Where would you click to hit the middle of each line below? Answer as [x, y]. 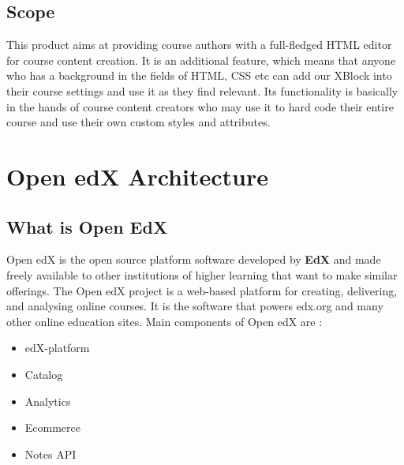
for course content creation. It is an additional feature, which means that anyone [201, 60]
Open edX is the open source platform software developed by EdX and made [194, 259]
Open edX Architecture [137, 176]
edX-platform [57, 348]
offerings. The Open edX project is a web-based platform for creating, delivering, [202, 290]
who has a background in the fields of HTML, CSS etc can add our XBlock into [199, 75]
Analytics [48, 401]
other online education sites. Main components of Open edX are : [165, 321]
